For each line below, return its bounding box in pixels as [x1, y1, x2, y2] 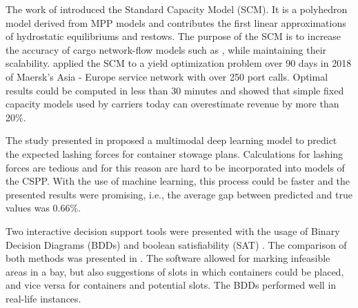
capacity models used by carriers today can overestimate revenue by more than [6, 96, 339, 111]
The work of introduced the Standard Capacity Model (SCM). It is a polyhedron [6, 2, 348, 16]
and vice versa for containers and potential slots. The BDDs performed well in [6, 278, 337, 292]
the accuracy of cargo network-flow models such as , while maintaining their [6, 42, 327, 57]
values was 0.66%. [6, 201, 81, 215]
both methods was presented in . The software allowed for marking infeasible [6, 251, 330, 265]
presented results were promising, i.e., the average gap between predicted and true [6, 187, 352, 201]
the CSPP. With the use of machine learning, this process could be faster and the [6, 174, 350, 188]
